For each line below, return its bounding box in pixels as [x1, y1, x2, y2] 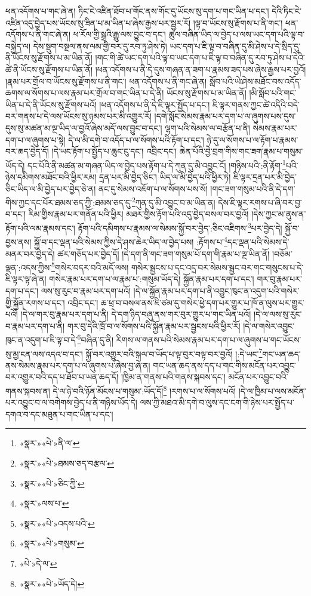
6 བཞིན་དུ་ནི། [77, 332, 113, 345]
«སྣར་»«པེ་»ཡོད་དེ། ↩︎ [19, 577, 85, 589]
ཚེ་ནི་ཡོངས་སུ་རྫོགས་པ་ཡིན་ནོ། [5, 63, 93, 75]
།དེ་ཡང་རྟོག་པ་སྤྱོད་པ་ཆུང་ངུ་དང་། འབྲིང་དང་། [51, 145, 177, 158]
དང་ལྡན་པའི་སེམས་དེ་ [227, 235, 290, 248]
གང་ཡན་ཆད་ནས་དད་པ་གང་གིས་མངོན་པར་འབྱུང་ [153, 359, 296, 371]
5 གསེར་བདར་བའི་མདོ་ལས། [51, 260, 129, 273]
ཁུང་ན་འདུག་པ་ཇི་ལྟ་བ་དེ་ [5, 333, 78, 345]
